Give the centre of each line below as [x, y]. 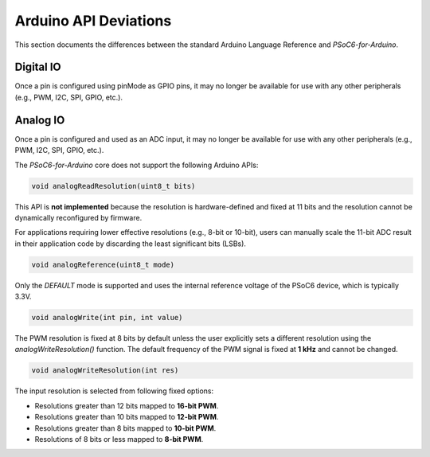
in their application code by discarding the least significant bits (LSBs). [131, 244]
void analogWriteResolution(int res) [105, 371]
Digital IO [38, 67]
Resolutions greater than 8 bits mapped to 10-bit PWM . [125, 428]
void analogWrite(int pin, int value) [107, 318]
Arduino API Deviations [93, 21]
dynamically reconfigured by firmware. [78, 217]
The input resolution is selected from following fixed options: [114, 391]
